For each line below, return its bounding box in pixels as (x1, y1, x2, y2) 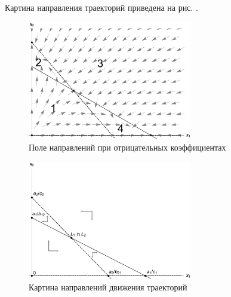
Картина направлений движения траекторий (29, 281, 187, 293)
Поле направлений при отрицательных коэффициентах (29, 141, 226, 154)
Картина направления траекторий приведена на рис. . (5, 1, 198, 13)
